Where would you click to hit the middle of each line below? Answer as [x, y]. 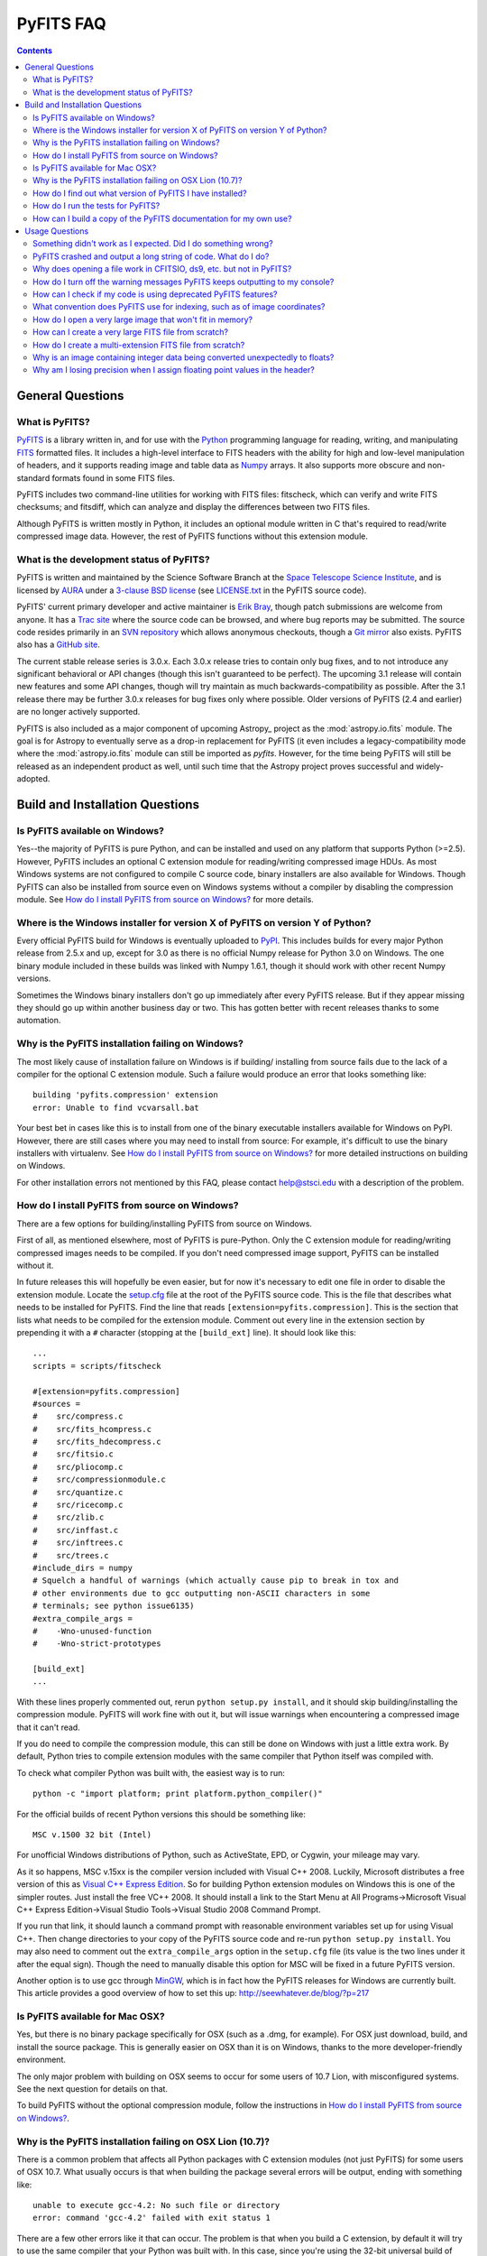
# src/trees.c [71, 1555]
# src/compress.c [78, 1416]
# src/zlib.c [69, 1517]
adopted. [33, 779]
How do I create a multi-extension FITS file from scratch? [139, 345]
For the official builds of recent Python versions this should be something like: [161, 1814]
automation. [39, 1021]
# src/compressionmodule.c [100, 1479]
